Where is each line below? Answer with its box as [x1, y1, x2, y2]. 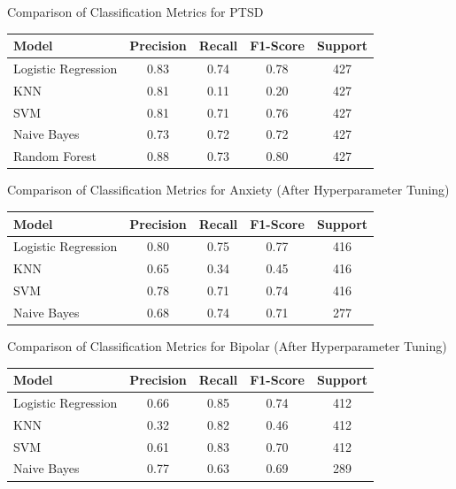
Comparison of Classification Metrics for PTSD [7, 3, 264, 20]
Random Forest [13, 147, 97, 165]
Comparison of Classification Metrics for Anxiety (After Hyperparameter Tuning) [7, 180, 450, 199]
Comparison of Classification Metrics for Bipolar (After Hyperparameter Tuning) [7, 336, 447, 355]
